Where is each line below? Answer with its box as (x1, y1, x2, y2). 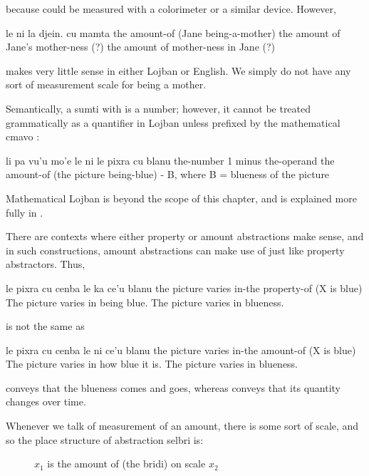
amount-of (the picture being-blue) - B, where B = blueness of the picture (6, 167, 330, 182)
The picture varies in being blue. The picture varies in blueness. (6, 294, 284, 309)
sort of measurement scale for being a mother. (6, 77, 207, 92)
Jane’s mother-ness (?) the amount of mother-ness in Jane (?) (6, 39, 276, 54)
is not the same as (6, 319, 85, 333)
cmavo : (6, 129, 40, 144)
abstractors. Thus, (6, 257, 85, 271)
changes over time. (6, 394, 86, 409)
